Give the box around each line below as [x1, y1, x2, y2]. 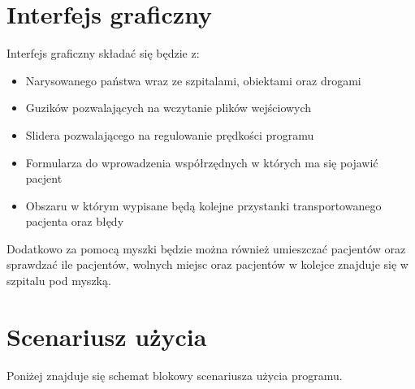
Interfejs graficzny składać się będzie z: [6, 45, 200, 62]
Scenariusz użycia [6, 319, 207, 352]
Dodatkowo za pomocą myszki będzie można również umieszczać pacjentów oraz [6, 240, 406, 257]
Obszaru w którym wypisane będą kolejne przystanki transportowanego [25, 197, 382, 214]
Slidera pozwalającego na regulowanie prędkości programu [25, 126, 314, 143]
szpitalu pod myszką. [6, 272, 111, 289]
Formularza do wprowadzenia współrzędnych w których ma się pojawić [25, 153, 378, 171]
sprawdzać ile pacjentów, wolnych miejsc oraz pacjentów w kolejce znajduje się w [6, 256, 409, 273]
